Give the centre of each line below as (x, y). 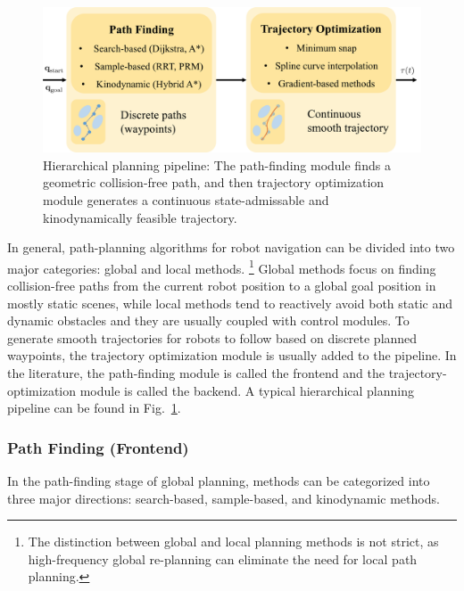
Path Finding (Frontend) (98, 447)
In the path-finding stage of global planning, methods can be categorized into (219, 480)
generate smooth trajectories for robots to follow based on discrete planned (212, 337)
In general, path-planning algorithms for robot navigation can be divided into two (231, 247)
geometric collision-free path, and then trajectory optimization (214, 182)
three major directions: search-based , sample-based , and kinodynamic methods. (224, 498)
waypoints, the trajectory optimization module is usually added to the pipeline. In (232, 355)
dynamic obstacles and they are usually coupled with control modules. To (208, 320)
